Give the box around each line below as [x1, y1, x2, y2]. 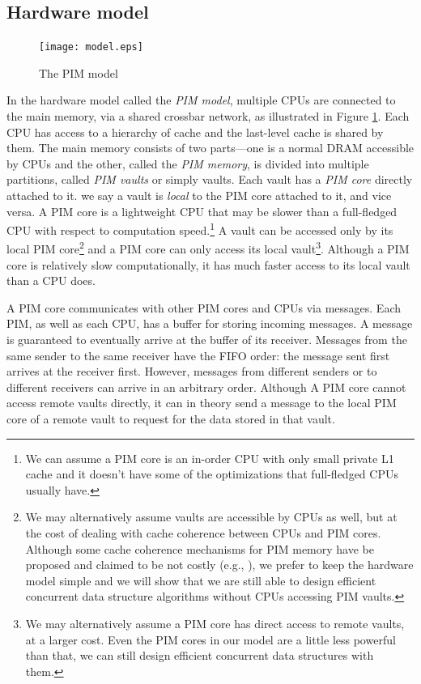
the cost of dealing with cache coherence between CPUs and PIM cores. [25, 525, 381, 542]
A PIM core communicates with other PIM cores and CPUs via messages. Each [6, 299, 402, 316]
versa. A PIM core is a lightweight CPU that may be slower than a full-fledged [6, 202, 398, 219]
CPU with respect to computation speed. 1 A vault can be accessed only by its [6, 219, 393, 238]
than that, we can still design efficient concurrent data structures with [25, 647, 374, 664]
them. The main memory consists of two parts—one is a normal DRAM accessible [6, 139, 415, 156]
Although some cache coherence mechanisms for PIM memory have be [25, 540, 374, 557]
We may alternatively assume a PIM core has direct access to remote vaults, [25, 614, 405, 631]
